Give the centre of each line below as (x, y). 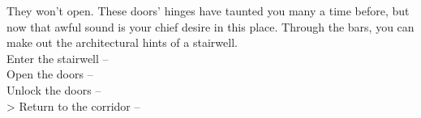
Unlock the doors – (54, 89)
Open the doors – (50, 74)
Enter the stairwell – (58, 58)
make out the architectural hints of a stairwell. (122, 42)
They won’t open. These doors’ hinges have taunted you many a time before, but (208, 11)
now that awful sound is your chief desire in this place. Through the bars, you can (210, 26)
